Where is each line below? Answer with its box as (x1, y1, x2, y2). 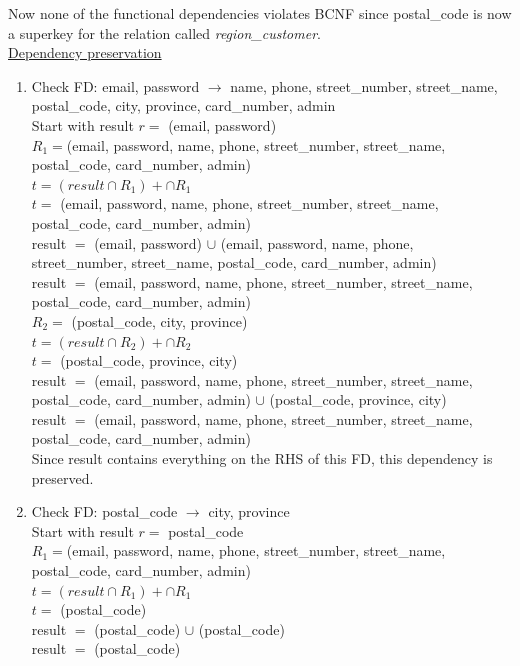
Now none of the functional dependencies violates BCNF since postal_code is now (8, 3, 512, 23)
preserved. (31, 467, 94, 488)
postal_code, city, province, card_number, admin (31, 95, 336, 116)
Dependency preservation (8, 42, 162, 63)
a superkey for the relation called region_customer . (8, 22, 321, 43)
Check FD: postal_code (31, 501, 178, 522)
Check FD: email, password (31, 75, 200, 96)
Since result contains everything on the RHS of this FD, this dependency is (31, 448, 493, 469)
